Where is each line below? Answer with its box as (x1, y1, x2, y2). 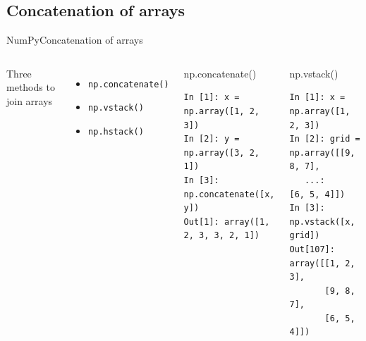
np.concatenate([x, (183, 189, 275, 199)
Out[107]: (289, 244, 335, 254)
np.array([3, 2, (183, 147, 260, 158)
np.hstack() (88, 127, 144, 137)
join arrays (6, 93, 53, 108)
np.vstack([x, (289, 216, 355, 227)
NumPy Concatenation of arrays (6, 32, 143, 47)
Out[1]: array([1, (183, 216, 270, 227)
